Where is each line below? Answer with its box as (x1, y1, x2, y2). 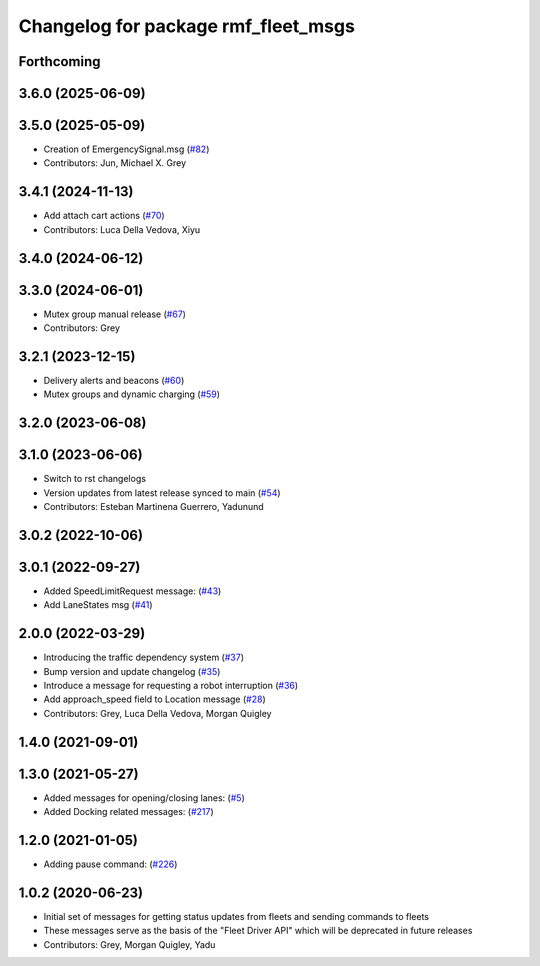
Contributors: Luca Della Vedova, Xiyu (43, 223, 201, 235)
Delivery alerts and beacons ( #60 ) (43, 375, 185, 386)
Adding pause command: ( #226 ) (43, 858, 178, 870)
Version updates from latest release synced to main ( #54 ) (43, 486, 281, 499)
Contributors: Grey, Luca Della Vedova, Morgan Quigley (43, 707, 272, 719)
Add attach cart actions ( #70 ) (43, 210, 165, 222)
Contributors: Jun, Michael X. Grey (43, 157, 187, 169)
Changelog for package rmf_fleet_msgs (18, 15, 355, 37)
